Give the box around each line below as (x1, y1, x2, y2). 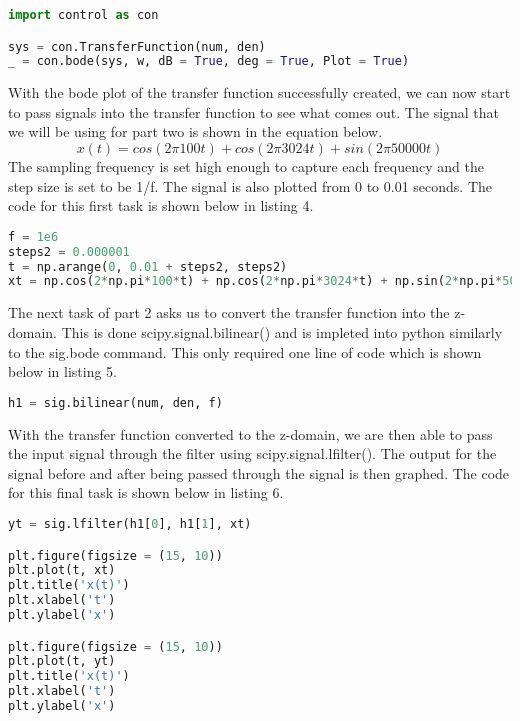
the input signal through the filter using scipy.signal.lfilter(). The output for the (8, 443, 497, 464)
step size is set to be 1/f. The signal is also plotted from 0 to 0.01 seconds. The (8, 175, 493, 196)
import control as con (8, 8, 159, 22)
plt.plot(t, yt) (8, 654, 116, 669)
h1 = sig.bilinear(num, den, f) (8, 395, 223, 410)
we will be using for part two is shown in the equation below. (8, 121, 383, 142)
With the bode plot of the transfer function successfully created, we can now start (8, 82, 511, 103)
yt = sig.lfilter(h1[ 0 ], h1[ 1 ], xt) (8, 516, 252, 531)
